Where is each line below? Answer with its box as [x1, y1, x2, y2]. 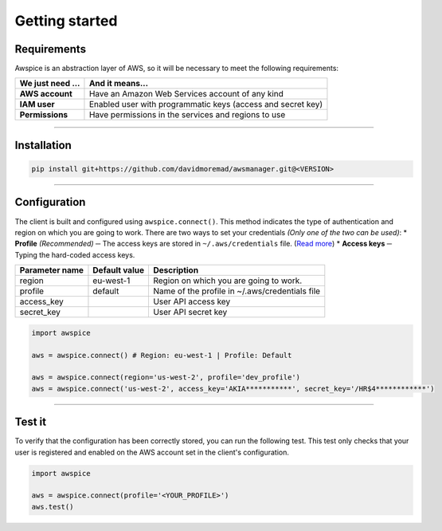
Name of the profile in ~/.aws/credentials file [152, 285, 321, 297]
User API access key [152, 296, 231, 307]
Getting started [14, 12, 118, 29]
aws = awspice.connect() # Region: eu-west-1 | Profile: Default [31, 351, 292, 360]
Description [152, 265, 199, 276]
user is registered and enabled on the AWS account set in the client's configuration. [14, 447, 290, 457]
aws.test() [31, 502, 74, 511]
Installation [14, 138, 72, 151]
